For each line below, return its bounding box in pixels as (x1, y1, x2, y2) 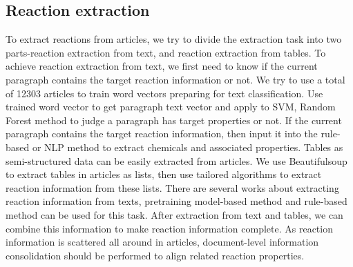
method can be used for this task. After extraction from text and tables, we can (6, 207, 343, 221)
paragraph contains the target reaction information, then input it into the (6, 126, 318, 141)
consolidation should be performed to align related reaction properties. (6, 248, 305, 262)
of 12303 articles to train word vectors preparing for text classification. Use (6, 86, 323, 100)
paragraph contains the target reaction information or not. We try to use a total (6, 72, 345, 86)
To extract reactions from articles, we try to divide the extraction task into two (6, 32, 342, 46)
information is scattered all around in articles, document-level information (6, 235, 319, 249)
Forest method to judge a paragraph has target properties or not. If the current (6, 112, 342, 127)
